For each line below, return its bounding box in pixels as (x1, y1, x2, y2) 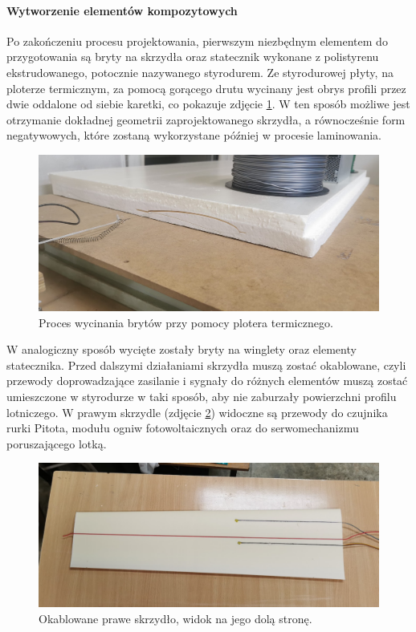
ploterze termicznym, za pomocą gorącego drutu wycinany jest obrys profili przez (6, 79, 406, 96)
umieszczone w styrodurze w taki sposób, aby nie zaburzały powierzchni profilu (6, 387, 397, 404)
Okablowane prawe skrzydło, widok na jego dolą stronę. (39, 610, 312, 626)
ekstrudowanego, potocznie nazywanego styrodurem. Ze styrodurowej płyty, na (6, 63, 394, 80)
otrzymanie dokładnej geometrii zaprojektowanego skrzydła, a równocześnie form (6, 111, 406, 128)
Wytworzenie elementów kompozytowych (6, 2, 238, 18)
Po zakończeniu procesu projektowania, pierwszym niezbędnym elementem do (6, 32, 388, 49)
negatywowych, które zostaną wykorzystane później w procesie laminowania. (6, 127, 381, 144)
